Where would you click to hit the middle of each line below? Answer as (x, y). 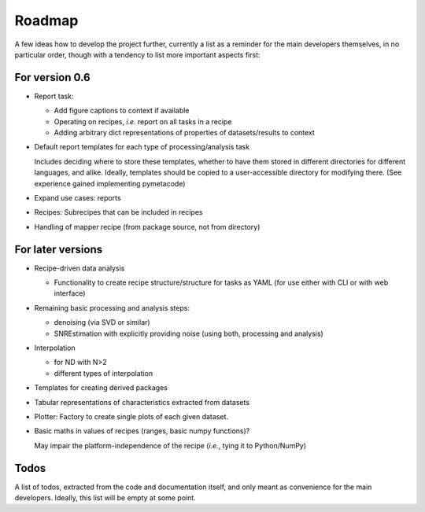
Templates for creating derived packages (101, 388)
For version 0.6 (52, 77)
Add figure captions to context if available (122, 111)
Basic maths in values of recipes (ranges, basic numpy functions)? (142, 431)
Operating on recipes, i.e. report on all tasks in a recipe (143, 121)
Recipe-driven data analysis (79, 268)
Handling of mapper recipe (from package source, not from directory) (147, 227)
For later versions (58, 249)
